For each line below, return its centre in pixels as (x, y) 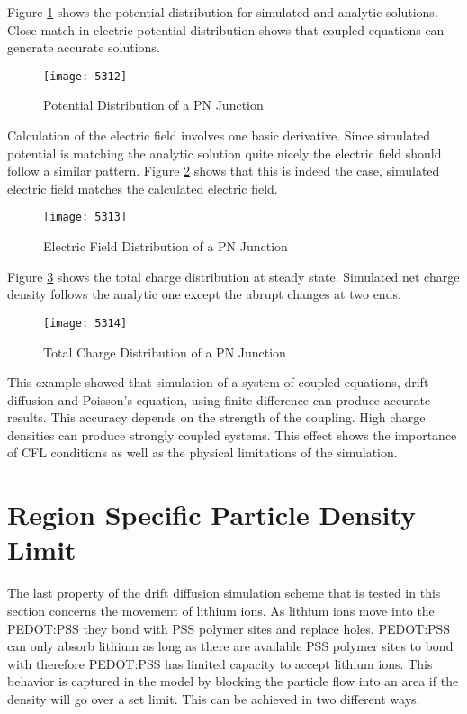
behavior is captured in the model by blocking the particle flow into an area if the (233, 681)
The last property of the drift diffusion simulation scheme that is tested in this (224, 593)
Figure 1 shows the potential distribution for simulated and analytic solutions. (223, 12)
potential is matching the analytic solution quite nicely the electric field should (225, 153)
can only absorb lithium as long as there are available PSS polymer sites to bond (230, 646)
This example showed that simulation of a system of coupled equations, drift (218, 382)
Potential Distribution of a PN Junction (153, 105)
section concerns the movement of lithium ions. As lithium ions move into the (221, 610)
